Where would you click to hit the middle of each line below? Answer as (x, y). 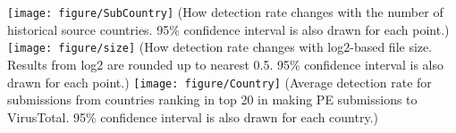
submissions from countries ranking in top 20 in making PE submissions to (212, 100)
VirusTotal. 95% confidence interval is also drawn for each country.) (193, 116)
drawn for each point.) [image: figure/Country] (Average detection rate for (220, 82)
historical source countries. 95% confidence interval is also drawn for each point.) (228, 29)
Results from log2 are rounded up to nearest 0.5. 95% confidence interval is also (226, 64)
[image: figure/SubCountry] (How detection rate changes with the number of (225, 12)
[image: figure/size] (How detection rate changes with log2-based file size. (220, 47)
